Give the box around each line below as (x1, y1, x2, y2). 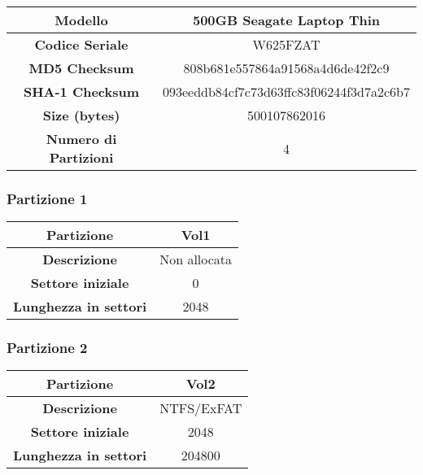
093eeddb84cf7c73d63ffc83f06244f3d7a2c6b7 (162, 82, 410, 101)
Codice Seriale (34, 35, 129, 54)
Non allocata (159, 250, 233, 269)
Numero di (46, 129, 117, 148)
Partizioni (49, 148, 114, 167)
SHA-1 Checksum (23, 82, 140, 101)
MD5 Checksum (28, 59, 134, 77)
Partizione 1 (7, 188, 88, 208)
